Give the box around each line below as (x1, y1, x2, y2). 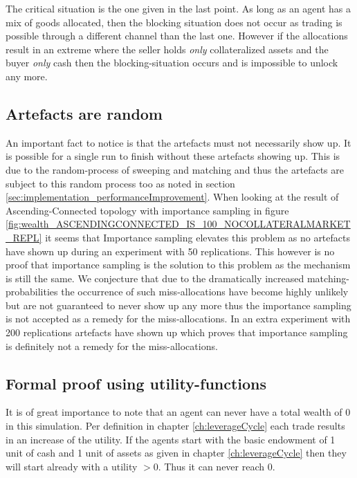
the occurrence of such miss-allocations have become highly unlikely (61, 284, 349, 299)
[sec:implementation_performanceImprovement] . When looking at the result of (6, 190, 339, 204)
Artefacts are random (6, 102, 163, 124)
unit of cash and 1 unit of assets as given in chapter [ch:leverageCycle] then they (6, 445, 347, 460)
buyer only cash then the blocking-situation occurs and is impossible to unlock (6, 55, 338, 70)
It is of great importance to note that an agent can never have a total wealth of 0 (6, 405, 351, 419)
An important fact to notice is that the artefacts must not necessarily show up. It (6, 135, 351, 149)
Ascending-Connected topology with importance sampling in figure (6, 203, 289, 217)
